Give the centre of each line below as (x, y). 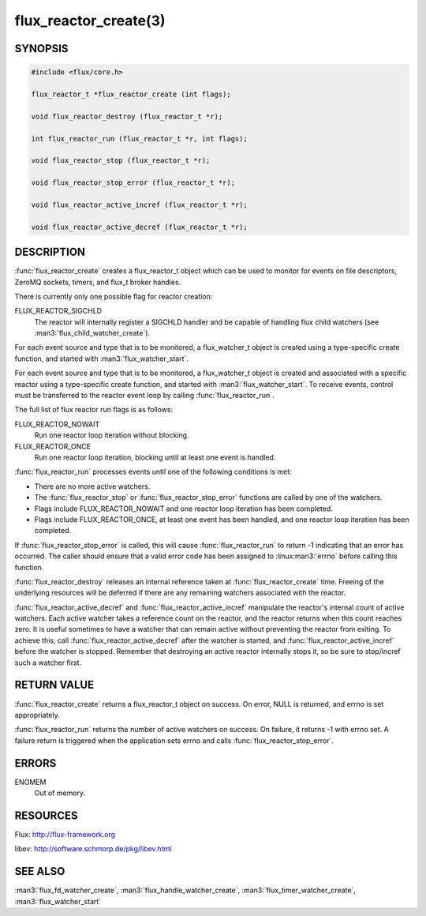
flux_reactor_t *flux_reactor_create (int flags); (131, 94)
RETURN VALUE (54, 685)
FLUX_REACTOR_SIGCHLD (58, 311)
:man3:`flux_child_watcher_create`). (92, 333)
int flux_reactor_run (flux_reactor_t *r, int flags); (139, 139)
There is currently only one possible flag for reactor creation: (114, 296)
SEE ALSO (40, 871)
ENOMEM (30, 782)
